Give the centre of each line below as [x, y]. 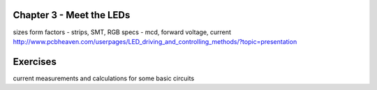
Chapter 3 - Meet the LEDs [72, 15]
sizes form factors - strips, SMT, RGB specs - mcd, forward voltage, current [122, 32]
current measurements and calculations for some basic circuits [104, 78]
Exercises [35, 62]
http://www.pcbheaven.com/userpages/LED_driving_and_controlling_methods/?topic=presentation [155, 41]
